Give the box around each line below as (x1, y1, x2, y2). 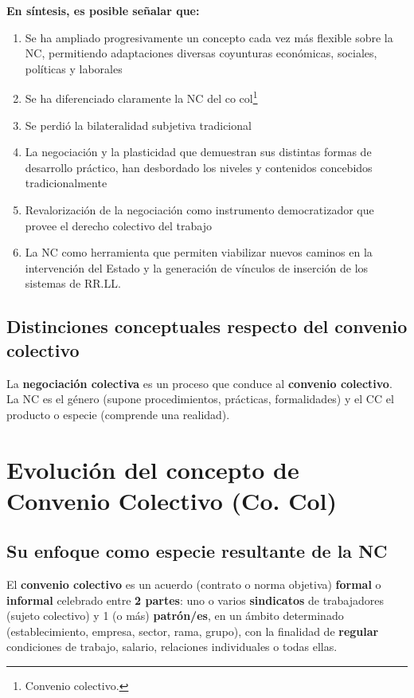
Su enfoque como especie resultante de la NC (6, 539, 388, 563)
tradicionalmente (25, 174, 107, 191)
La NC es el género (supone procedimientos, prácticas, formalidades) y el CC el (6, 390, 394, 407)
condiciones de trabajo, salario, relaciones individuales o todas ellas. (6, 638, 338, 655)
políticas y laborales (25, 60, 123, 76)
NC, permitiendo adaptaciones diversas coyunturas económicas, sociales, (25, 45, 377, 61)
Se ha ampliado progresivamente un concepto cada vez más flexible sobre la (25, 29, 393, 45)
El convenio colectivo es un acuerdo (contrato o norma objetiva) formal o (6, 576, 381, 593)
